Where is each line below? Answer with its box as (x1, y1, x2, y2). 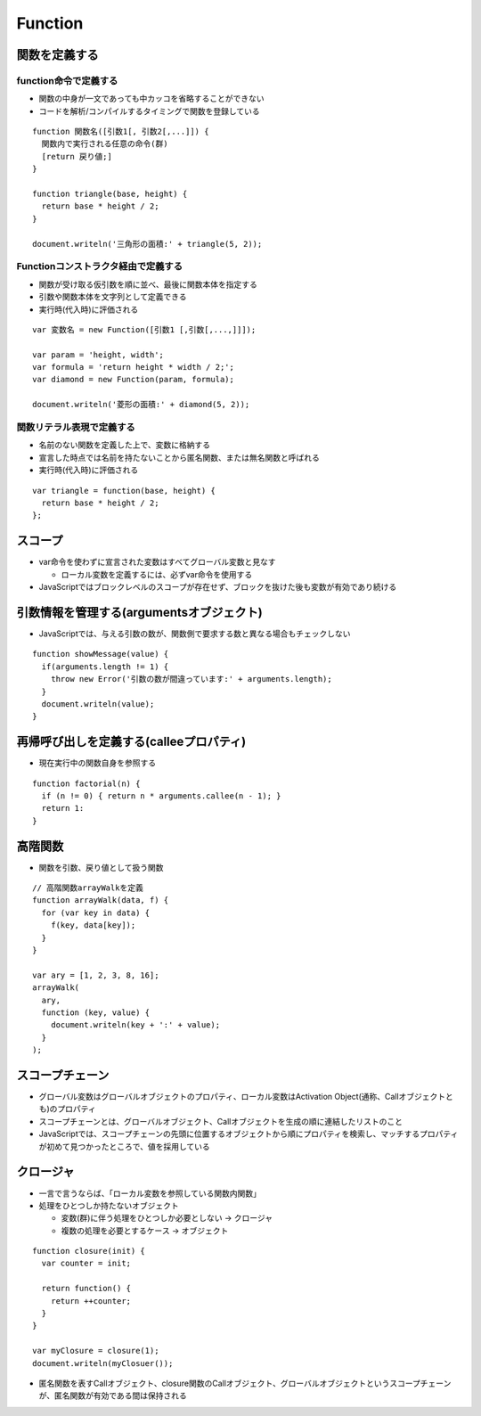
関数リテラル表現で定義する (16, 422, 135, 434)
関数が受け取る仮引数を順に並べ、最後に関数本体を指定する (38, 279, 257, 290)
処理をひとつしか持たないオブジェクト (38, 1199, 180, 1211)
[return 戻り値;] (41, 151, 113, 161)
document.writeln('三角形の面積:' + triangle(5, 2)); (32, 239, 263, 249)
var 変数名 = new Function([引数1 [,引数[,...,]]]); (32, 324, 257, 334)
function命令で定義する (16, 74, 118, 86)
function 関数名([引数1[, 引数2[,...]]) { (32, 127, 209, 137)
